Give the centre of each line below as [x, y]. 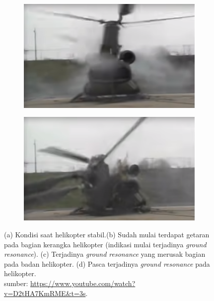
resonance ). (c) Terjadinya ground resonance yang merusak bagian [105, 254]
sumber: [16, 283]
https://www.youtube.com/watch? [83, 283]
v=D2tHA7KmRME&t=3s [45, 293]
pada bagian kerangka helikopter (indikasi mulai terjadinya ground [105, 244]
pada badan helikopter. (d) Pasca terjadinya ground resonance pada [107, 263]
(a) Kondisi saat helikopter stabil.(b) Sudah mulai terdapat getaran [107, 235]
